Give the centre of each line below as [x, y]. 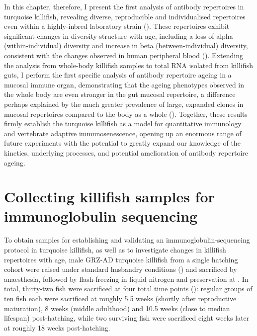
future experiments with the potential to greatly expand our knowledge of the [122, 143]
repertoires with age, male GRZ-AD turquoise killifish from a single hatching [121, 259]
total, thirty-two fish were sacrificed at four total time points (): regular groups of [128, 289]
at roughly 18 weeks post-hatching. [57, 327]
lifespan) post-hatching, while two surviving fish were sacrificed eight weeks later [127, 318]
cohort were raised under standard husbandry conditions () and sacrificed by [121, 269]
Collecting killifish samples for [109, 197]
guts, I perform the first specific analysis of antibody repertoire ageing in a [118, 75]
